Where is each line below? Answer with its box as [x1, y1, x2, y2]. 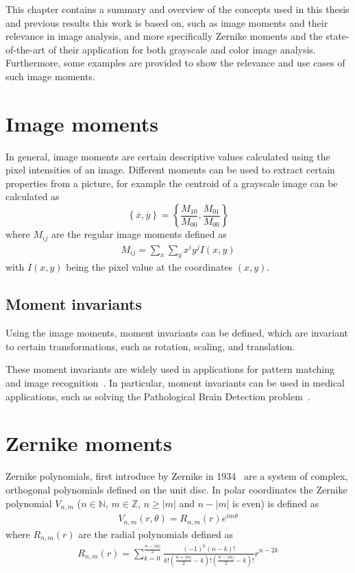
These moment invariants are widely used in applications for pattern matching [5, 362, 334, 376]
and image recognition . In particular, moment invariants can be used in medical [5, 376, 345, 389]
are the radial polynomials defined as [78, 526, 234, 541]
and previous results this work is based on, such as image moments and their [5, 15, 328, 29]
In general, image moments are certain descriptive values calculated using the [5, 149, 330, 163]
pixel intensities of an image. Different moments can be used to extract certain [5, 162, 335, 177]
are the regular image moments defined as [51, 227, 227, 241]
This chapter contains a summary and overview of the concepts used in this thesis [5, 2, 350, 16]
